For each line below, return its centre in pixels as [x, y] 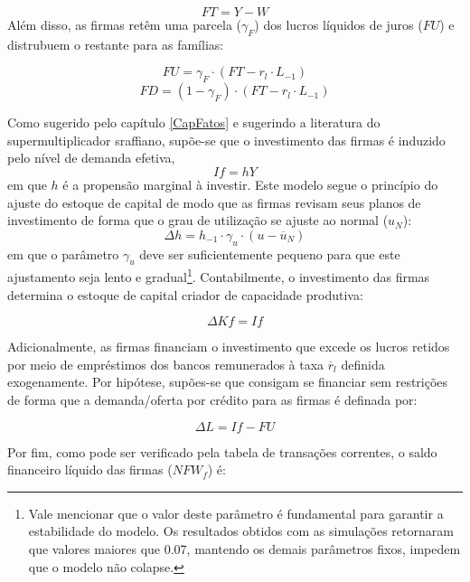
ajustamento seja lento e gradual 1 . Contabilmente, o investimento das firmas [219, 275]
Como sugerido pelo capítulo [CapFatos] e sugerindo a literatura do [194, 122]
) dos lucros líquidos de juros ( [338, 24]
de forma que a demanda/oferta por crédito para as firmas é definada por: [212, 399]
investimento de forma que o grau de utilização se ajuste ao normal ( [198, 220]
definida [363, 364]
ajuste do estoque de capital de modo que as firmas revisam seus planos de [214, 202]
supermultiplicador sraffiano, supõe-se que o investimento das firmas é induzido [226, 140]
